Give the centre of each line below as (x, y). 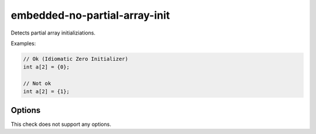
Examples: (23, 43)
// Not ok (37, 84)
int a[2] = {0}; (47, 67)
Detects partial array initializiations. (53, 33)
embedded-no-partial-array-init (90, 15)
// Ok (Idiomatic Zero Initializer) (76, 59)
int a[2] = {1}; (47, 92)
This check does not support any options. (61, 124)
